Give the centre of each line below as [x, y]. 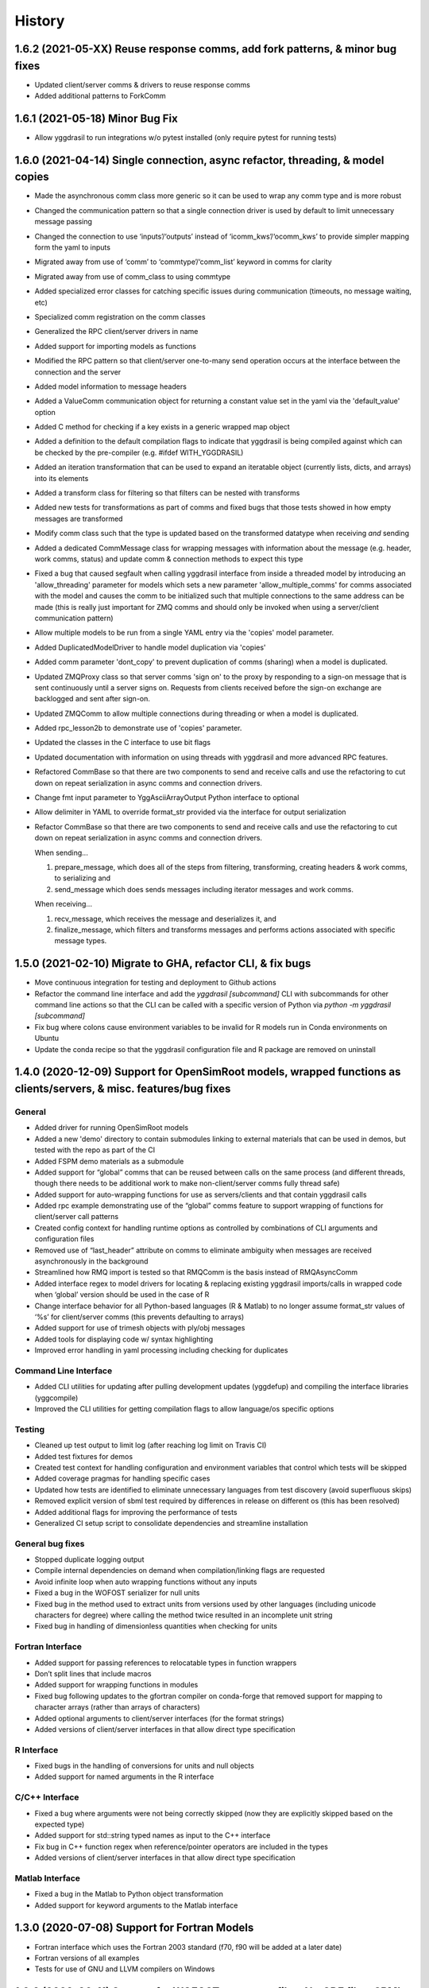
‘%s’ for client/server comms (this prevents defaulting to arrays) [139, 1317]
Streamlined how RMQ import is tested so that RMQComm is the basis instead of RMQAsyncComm [196, 1272]
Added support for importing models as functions [115, 346]
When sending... [62, 852]
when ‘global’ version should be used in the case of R [122, 1295]
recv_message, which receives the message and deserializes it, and [166, 918]
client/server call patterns [77, 1217]
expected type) [60, 1824]
